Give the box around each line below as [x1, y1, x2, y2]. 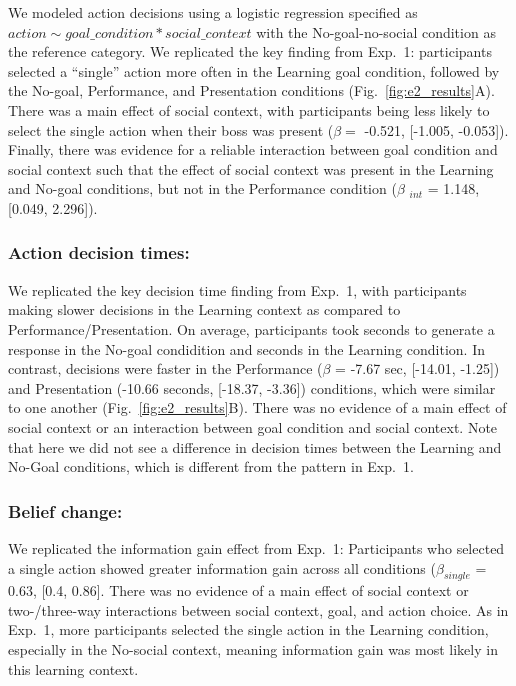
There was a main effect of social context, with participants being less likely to [8, 99, 490, 120]
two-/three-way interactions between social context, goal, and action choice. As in [8, 599, 509, 620]
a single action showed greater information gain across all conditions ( [8, 557, 436, 578]
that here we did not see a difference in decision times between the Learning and [8, 436, 502, 457]
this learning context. [8, 658, 139, 679]
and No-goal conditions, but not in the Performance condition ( [8, 178, 397, 199]
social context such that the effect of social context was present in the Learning [8, 158, 494, 179]
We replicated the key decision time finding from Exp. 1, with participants [8, 279, 467, 300]
